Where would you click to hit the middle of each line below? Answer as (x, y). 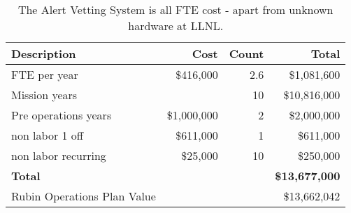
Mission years (44, 95)
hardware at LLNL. (176, 25)
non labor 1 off (48, 135)
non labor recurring (59, 155)
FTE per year (45, 74)
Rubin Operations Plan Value (84, 196)
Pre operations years (62, 115)
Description (44, 53)
